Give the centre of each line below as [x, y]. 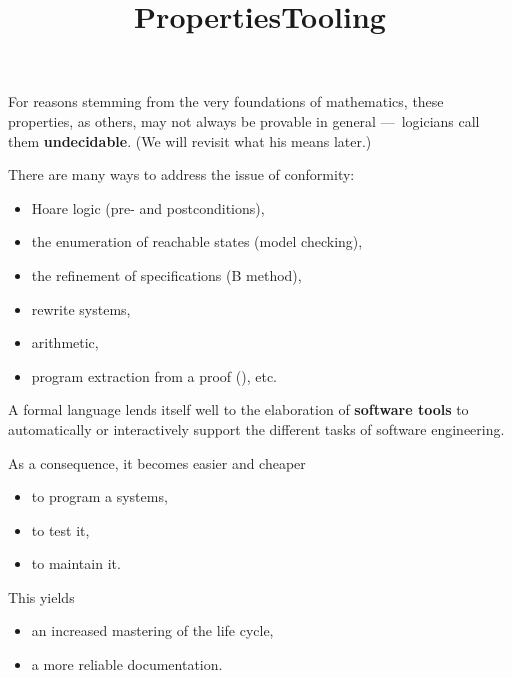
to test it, [60, 529]
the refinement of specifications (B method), [166, 274]
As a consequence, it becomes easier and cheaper [157, 462]
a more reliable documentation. [127, 664]
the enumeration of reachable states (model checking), [197, 241]
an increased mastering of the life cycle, [152, 630]
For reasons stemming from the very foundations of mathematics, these [226, 101]
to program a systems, [99, 496]
